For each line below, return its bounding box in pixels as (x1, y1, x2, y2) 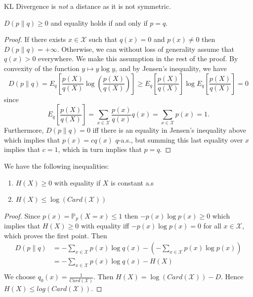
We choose (4, 271, 36, 282)
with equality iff (81, 221, 129, 231)
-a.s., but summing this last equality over (118, 134, 243, 145)
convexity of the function (4, 63, 80, 73)
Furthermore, (4, 125, 44, 135)
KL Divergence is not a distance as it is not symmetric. (4, 1, 171, 11)
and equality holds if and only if (50, 17, 148, 28)
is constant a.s (111, 177, 154, 187)
